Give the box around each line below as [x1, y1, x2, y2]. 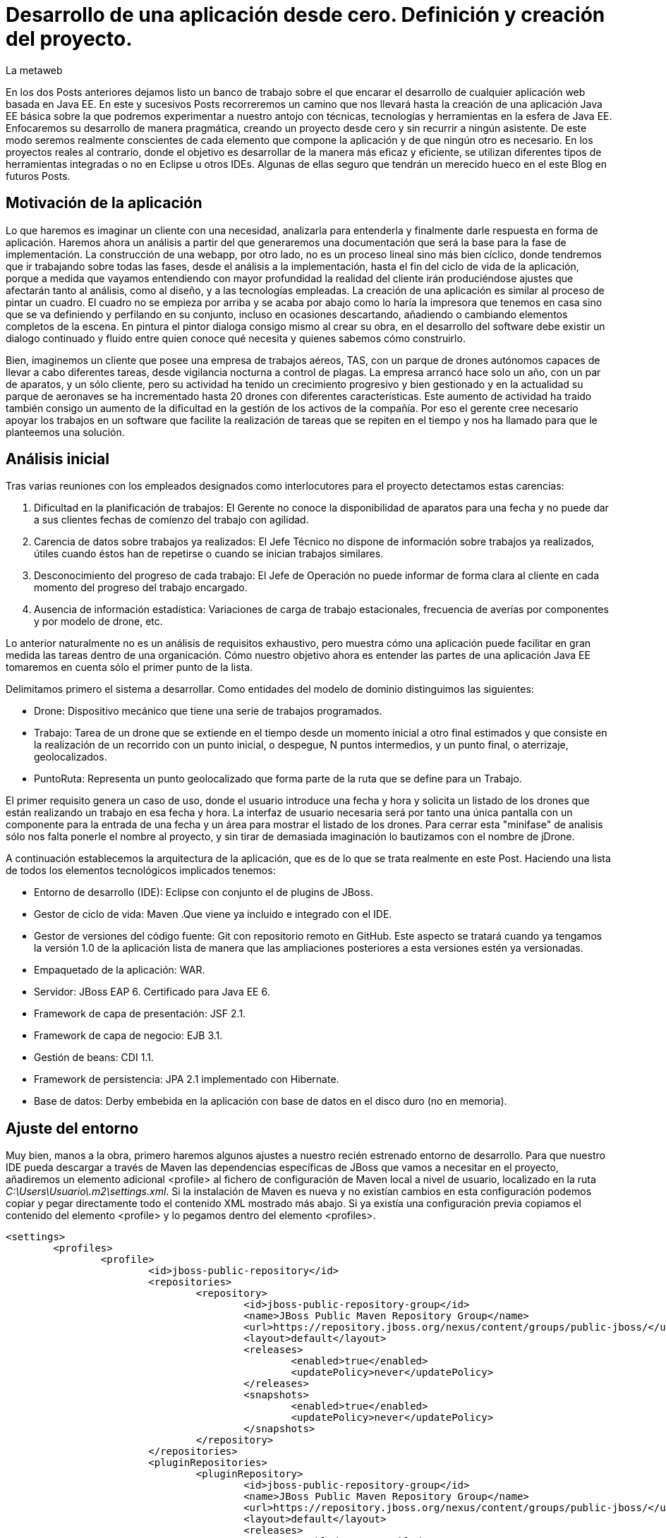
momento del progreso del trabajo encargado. [34, 581, 248, 594]
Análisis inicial [6, 450, 109, 468]
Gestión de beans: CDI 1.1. [34, 1051, 154, 1064]
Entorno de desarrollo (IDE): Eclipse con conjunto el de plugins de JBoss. [34, 886, 374, 899]
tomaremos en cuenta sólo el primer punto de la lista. [6, 661, 253, 674]
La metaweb [6, 63, 63, 76]
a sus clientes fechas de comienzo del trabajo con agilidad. [34, 514, 309, 526]
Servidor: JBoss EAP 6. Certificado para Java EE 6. [34, 986, 270, 998]
